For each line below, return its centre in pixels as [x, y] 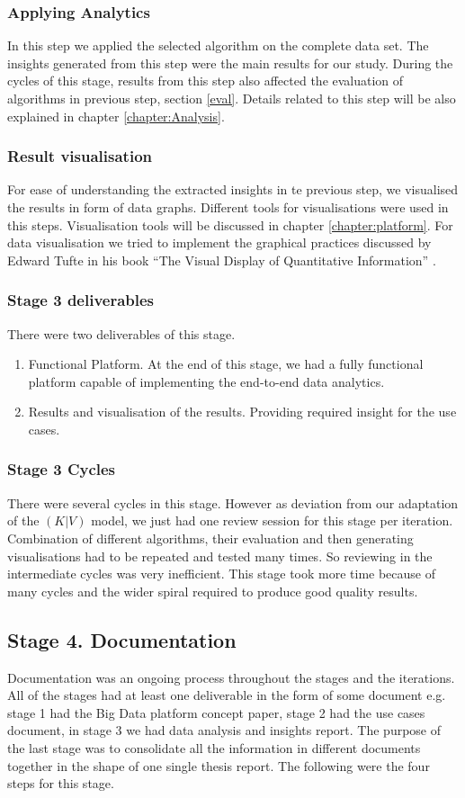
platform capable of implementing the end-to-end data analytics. [206, 381]
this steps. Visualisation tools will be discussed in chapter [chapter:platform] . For [230, 224]
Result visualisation [80, 156]
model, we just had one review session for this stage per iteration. [272, 520]
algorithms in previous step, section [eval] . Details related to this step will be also [232, 98]
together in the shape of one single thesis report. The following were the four [219, 765]
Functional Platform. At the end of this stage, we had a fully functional [226, 364]
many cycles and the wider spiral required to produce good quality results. [213, 591]
